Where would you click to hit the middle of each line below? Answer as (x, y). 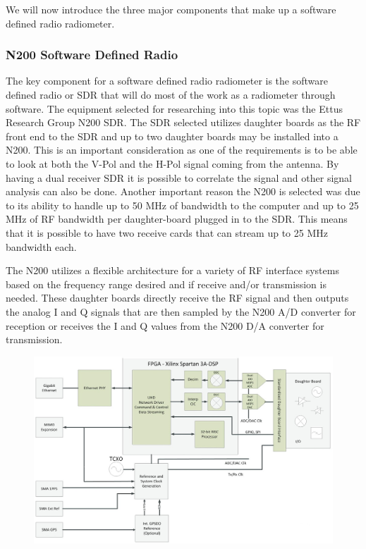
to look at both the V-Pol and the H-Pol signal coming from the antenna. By (172, 163)
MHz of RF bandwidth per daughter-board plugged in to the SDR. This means (177, 219)
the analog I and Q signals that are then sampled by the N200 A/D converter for (181, 311)
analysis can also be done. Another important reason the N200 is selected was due (183, 191)
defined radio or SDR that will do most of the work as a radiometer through (171, 94)
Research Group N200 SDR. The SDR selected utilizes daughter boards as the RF (183, 122)
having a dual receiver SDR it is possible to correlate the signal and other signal (179, 177)
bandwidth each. (41, 246)
